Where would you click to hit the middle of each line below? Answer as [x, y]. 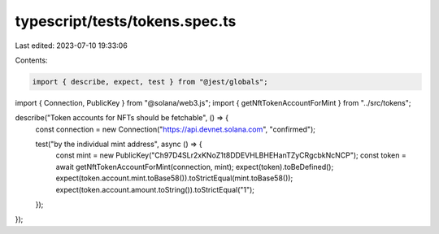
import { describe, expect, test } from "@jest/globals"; [150, 82]
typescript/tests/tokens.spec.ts [126, 21]
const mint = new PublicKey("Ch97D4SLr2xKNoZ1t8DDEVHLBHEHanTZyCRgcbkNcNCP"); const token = [231, 155]
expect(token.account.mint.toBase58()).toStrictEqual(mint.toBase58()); [174, 178]
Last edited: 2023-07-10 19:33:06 [71, 45]
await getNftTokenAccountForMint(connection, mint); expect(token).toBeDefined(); [195, 167]
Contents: [31, 60]
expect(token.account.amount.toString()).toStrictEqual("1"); [155, 189]
